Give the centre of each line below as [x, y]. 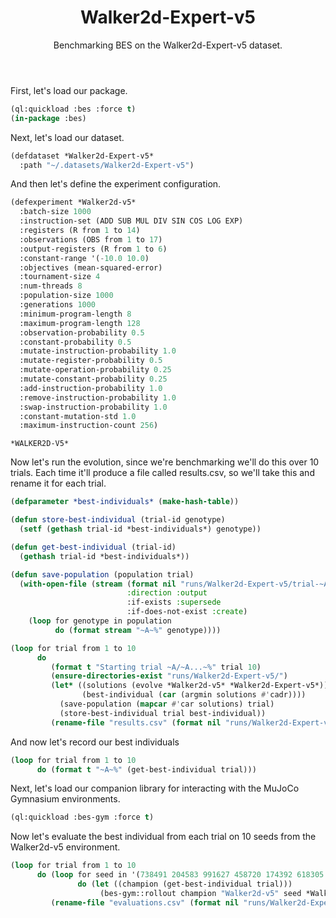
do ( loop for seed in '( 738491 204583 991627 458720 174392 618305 [180, 875]
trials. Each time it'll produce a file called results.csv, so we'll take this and [162, 473]
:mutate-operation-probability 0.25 [95, 370]
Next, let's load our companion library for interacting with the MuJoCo [155, 788]
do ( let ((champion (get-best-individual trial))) [185, 884]
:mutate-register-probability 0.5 [91, 361]
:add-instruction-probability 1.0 [91, 388]
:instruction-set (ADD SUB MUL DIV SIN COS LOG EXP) [131, 221]
